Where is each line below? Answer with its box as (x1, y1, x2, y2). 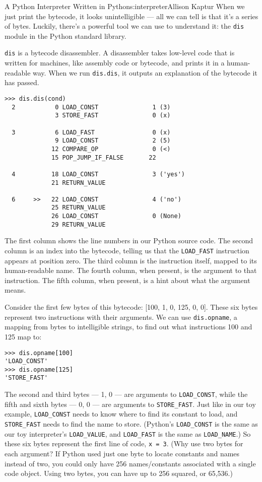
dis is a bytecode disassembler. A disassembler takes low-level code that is (5, 47, 235, 58)
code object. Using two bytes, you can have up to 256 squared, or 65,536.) (5, 468, 233, 478)
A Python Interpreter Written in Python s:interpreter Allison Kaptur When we (5, 1, 245, 11)
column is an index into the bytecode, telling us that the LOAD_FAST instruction (5, 245, 249, 256)
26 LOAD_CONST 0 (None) (51, 213, 181, 220)
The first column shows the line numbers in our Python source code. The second (5, 235, 253, 246)
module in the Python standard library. (5, 30, 126, 41)
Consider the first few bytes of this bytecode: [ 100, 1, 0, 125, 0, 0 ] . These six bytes (5, 302, 258, 312)
